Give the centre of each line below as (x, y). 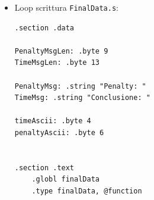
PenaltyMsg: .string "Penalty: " (80, 86)
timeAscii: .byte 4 (53, 121)
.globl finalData (65, 179)
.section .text (44, 168)
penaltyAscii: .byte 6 (59, 133)
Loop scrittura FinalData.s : (66, 7)
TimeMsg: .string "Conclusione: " (82, 98)
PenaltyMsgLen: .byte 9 (61, 51)
